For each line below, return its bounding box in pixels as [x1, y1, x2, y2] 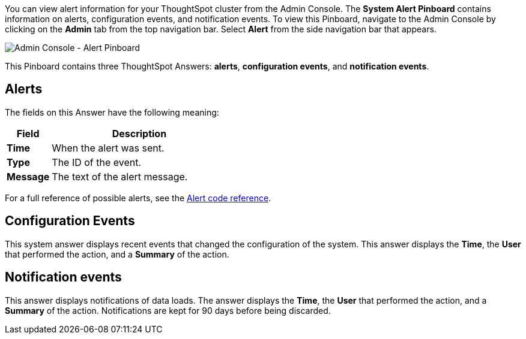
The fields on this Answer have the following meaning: [5, 107, 219, 117]
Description [112, 127, 167, 140]
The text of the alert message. [52, 170, 188, 183]
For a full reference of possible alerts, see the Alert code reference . [5, 192, 271, 203]
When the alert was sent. [52, 141, 165, 154]
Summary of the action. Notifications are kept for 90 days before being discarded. [5, 305, 331, 316]
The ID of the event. [52, 156, 142, 168]
